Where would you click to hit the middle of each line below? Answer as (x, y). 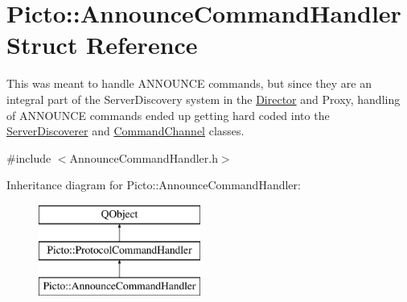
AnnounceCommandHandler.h (144, 157)
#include (29, 157)
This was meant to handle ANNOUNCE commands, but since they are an (189, 83)
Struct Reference (102, 45)
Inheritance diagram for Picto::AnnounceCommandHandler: (154, 185)
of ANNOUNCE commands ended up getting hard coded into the (168, 115)
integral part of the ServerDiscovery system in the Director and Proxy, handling (203, 99)
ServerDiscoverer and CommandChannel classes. (125, 131)
